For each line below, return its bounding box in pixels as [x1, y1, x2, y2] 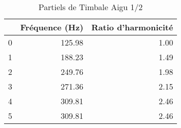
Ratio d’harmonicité [91, 21, 173, 33]
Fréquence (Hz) [20, 21, 84, 33]
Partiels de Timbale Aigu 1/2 [39, 1, 143, 13]
